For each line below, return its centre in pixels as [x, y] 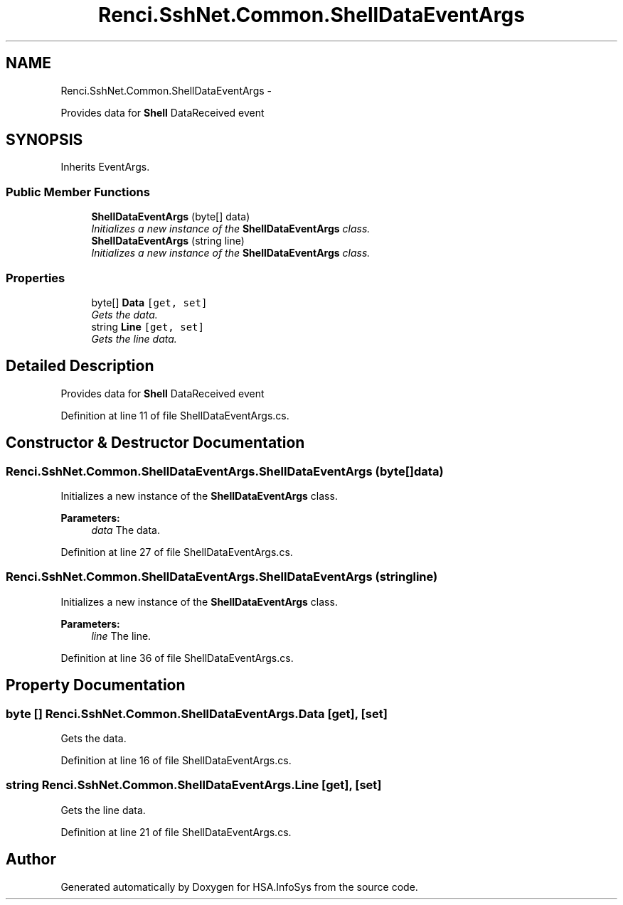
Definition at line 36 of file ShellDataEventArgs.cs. [177, 658]
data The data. [126, 530]
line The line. [121, 636]
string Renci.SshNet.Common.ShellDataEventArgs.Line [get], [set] [194, 785]
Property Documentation [96, 685]
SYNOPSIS [44, 140]
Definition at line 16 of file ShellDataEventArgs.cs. [176, 760]
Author [31, 860]
